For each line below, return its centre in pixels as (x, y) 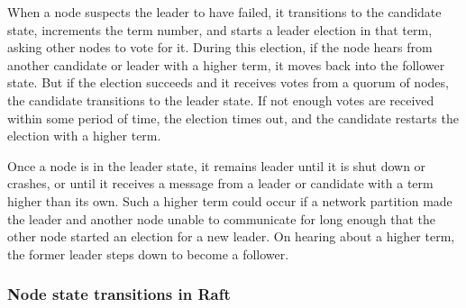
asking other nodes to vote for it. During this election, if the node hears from (220, 47)
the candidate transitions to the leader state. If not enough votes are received (221, 100)
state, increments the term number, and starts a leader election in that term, (220, 29)
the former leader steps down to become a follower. (148, 254)
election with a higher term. (84, 136)
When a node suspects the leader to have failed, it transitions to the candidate (224, 12)
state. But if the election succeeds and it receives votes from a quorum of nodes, (228, 82)
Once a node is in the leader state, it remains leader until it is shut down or (217, 165)
